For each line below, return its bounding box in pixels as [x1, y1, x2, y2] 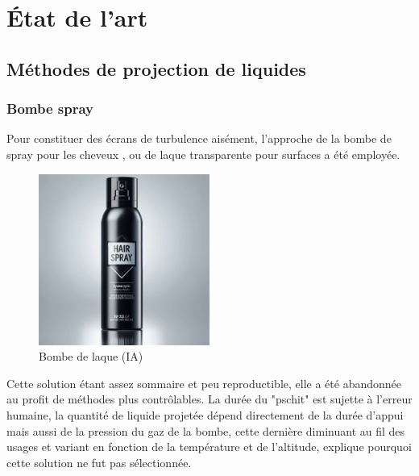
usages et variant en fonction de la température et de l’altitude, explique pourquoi [6, 438, 412, 455]
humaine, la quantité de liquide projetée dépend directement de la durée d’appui [6, 406, 404, 423]
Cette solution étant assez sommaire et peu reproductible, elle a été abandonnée [6, 374, 401, 391]
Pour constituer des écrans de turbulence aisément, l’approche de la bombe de [6, 130, 392, 147]
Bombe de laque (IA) [39, 348, 143, 365]
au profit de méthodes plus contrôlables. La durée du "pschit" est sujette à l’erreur [6, 390, 413, 407]
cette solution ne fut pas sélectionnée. [6, 453, 192, 470]
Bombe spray [6, 98, 93, 119]
